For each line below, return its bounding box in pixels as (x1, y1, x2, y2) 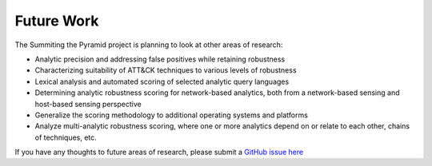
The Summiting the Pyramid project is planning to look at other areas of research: (14, 40, 283, 49)
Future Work (14, 12, 99, 30)
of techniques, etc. (34, 132, 98, 142)
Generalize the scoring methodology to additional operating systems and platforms (34, 110, 308, 120)
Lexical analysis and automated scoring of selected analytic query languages (34, 77, 290, 86)
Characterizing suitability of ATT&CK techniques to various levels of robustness (34, 65, 297, 75)
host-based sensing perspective (34, 99, 142, 109)
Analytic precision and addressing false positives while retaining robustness (34, 54, 286, 64)
